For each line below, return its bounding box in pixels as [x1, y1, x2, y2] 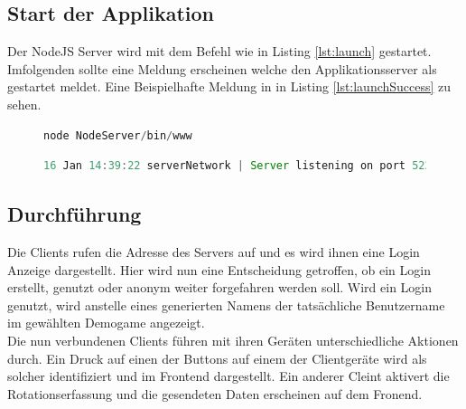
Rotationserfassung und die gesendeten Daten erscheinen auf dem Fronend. [7, 384, 423, 403]
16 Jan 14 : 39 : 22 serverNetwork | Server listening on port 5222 [43, 159, 438, 173]
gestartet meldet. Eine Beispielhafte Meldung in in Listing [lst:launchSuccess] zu [7, 77, 452, 96]
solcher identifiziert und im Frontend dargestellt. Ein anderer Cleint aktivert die [7, 366, 450, 385]
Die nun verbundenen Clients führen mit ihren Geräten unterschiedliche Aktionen [7, 330, 459, 349]
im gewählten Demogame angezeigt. [7, 313, 205, 332]
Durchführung [7, 200, 142, 228]
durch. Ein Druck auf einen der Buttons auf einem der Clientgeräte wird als [7, 348, 427, 367]
